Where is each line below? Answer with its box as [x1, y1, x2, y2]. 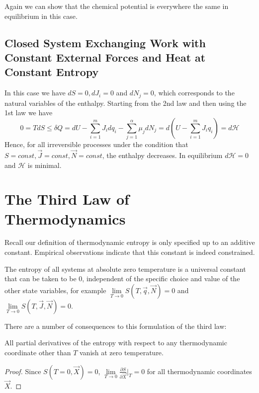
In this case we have [4, 87, 66, 98]
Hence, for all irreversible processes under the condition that [4, 139, 188, 150]
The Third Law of [4, 189, 129, 209]
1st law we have [4, 107, 53, 118]
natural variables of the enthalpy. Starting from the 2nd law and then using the [4, 97, 247, 108]
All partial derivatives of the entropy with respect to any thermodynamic [4, 337, 227, 348]
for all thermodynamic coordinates [147, 366, 252, 376]
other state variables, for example [4, 285, 106, 295]
